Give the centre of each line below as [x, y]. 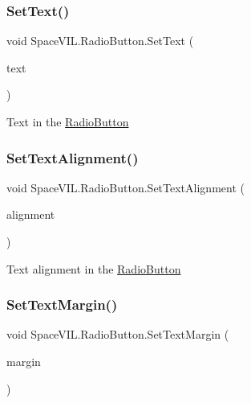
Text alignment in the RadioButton [94, 268]
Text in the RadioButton [68, 121]
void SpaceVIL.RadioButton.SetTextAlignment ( [125, 187]
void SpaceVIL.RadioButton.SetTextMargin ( [118, 334]
